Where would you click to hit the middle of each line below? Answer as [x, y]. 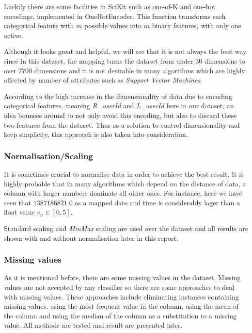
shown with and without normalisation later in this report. [91, 238]
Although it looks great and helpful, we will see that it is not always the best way [125, 51]
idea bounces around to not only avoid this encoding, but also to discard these [120, 115]
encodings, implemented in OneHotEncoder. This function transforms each [115, 16]
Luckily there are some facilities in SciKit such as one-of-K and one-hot [110, 6]
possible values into [113, 25]
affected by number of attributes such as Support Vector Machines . [103, 80]
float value [19, 212]
